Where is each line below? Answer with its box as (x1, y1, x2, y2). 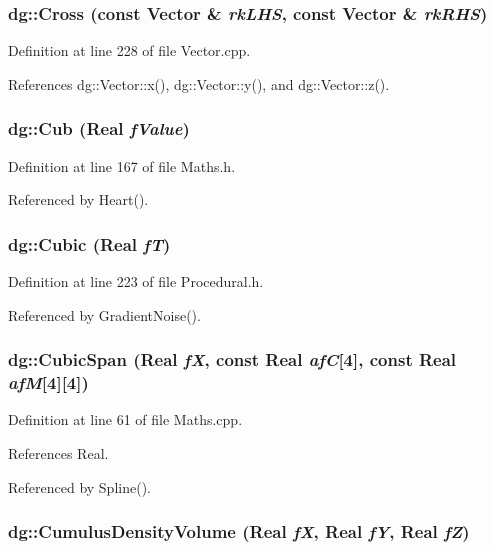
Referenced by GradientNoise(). (8, 304, 201, 325)
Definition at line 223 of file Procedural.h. (8, 271, 264, 292)
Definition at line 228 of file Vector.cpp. (8, 40, 251, 61)
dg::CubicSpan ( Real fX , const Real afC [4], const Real (8, 347, 457, 372)
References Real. (8, 442, 109, 463)
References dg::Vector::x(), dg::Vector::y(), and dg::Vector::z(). (8, 73, 390, 94)
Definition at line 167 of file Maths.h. (8, 155, 236, 176)
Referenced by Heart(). (8, 189, 149, 210)
